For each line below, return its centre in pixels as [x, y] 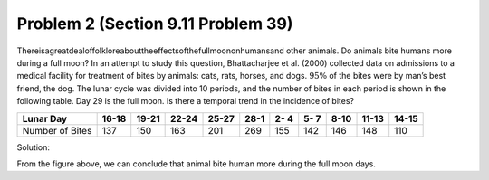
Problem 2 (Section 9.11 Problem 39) [155, 24]
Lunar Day [45, 118]
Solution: [33, 147]
